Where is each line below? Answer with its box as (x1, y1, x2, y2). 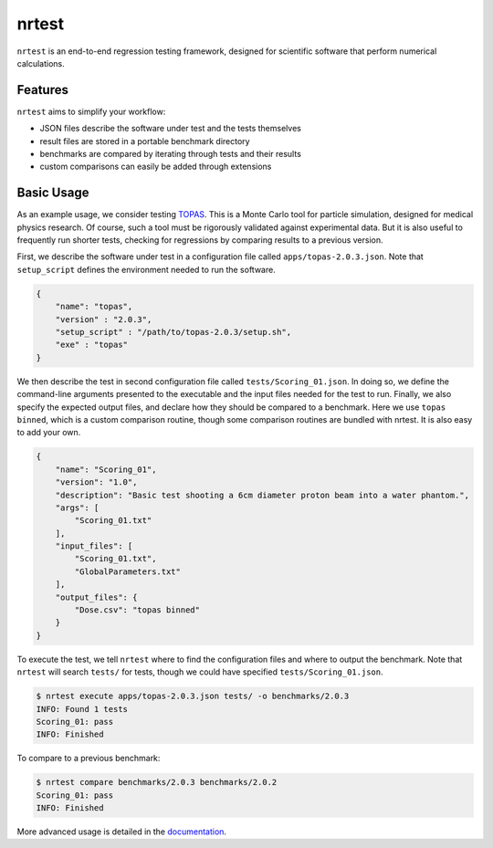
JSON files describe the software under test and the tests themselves (39, 123, 301, 134)
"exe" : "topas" (55, 340, 128, 351)
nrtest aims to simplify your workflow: (16, 106, 166, 117)
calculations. (16, 58, 65, 68)
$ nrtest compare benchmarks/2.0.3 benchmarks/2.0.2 (36, 777, 278, 788)
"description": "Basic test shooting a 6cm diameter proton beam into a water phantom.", (55, 489, 470, 500)
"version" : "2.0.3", (55, 314, 152, 324)
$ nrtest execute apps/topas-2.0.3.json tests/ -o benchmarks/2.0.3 (36, 691, 350, 702)
